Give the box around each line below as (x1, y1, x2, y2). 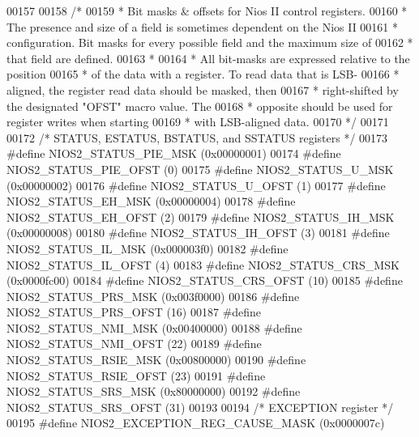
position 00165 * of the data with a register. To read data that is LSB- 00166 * (6, 66, 400, 83)
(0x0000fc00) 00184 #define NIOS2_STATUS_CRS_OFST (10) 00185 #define (6, 272, 403, 289)
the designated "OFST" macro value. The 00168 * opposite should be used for (6, 97, 393, 114)
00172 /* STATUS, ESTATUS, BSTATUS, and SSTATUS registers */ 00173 (6, 129, 388, 146)
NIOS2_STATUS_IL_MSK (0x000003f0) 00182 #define (6, 240, 289, 257)
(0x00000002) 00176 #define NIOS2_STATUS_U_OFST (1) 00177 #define (6, 176, 386, 193)
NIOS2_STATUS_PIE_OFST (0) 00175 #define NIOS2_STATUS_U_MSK (6, 160, 394, 177)
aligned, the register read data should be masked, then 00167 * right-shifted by (6, 81, 399, 98)
